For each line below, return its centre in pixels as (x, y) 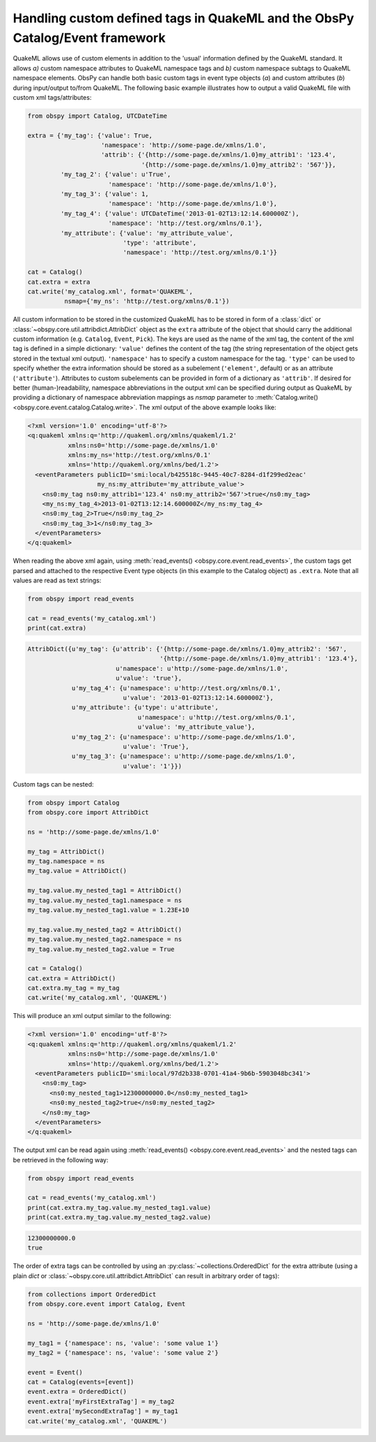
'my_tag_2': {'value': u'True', (116, 175)
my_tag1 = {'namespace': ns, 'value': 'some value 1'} (123, 1343)
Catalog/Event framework (89, 38)
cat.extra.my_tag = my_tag (73, 988)
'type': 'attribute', (160, 243)
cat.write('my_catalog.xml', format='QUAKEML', (110, 291)
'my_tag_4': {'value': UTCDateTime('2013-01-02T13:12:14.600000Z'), (180, 213)
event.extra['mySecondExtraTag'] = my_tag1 (103, 1411)
